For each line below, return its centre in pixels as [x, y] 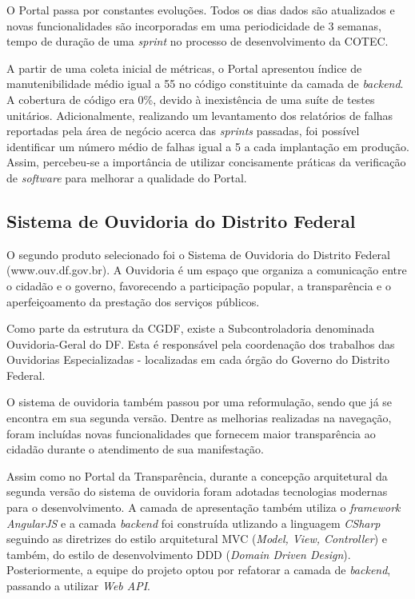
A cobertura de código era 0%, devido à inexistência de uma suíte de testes [191, 99]
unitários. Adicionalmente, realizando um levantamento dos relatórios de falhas [200, 115]
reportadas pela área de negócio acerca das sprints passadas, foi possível [183, 131]
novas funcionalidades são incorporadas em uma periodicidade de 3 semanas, [194, 25]
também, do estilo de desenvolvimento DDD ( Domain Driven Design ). [179, 554]
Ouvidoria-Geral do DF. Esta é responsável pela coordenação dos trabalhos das [201, 343]
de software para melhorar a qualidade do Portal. [127, 177]
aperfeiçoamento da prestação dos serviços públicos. [133, 301]
